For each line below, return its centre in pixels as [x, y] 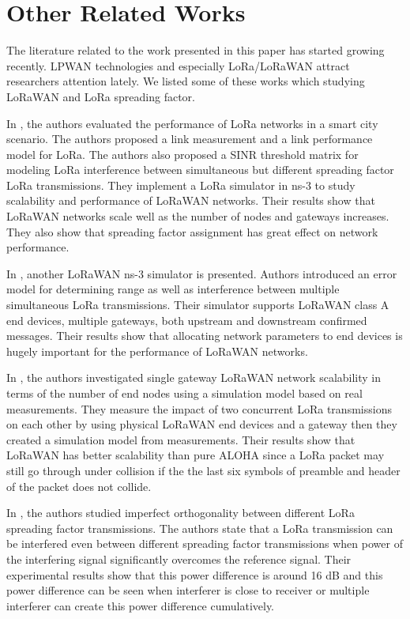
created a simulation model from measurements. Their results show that [181, 439]
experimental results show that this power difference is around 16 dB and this [195, 574]
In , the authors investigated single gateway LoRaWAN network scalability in [194, 377]
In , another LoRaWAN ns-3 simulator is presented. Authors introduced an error [202, 273]
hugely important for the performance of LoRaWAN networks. [157, 351]
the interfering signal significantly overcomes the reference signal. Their [179, 559]
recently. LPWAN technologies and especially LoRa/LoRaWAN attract [178, 65]
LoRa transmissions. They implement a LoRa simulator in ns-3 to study [181, 185]
